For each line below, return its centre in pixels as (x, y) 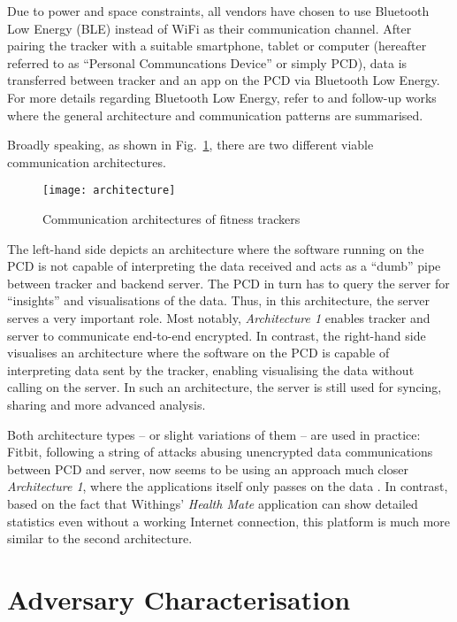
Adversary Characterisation (179, 599)
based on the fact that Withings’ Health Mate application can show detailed (213, 503)
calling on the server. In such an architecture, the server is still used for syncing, (225, 387)
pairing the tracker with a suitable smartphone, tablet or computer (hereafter (217, 46)
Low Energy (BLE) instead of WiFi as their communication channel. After (209, 28)
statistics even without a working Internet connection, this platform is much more (229, 521)
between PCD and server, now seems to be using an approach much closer (208, 468)
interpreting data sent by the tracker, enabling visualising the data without (211, 369)
